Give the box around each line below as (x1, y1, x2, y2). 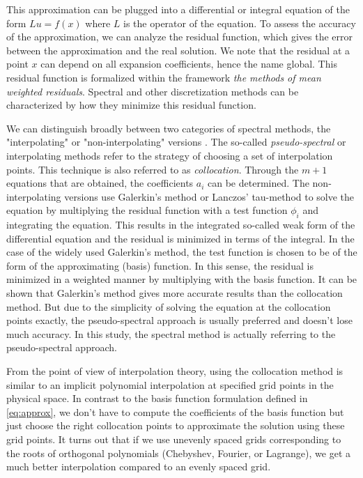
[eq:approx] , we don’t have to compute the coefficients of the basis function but (6, 404, 344, 419)
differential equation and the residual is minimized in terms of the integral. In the (6, 231, 355, 245)
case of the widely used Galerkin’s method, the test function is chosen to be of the (6, 245, 357, 259)
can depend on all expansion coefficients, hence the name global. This (40, 56, 337, 71)
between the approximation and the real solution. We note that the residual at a (6, 43, 350, 57)
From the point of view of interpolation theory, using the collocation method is (6, 364, 343, 378)
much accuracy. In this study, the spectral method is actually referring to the (6, 326, 336, 341)
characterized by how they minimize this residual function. (6, 98, 256, 112)
